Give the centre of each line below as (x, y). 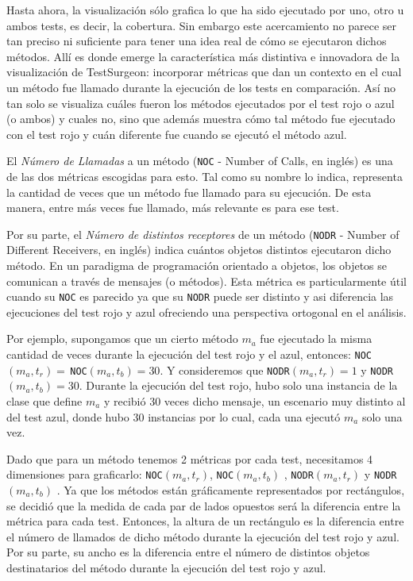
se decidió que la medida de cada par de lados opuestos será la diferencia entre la (204, 505)
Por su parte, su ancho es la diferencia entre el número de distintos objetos (188, 552)
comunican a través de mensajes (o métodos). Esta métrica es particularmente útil (206, 281)
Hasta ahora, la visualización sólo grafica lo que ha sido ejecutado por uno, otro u (205, 10)
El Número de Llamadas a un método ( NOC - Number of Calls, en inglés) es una (200, 161)
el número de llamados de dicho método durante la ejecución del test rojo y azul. (203, 536)
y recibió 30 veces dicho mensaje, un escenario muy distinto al (255, 400)
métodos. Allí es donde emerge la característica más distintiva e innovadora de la (203, 56)
